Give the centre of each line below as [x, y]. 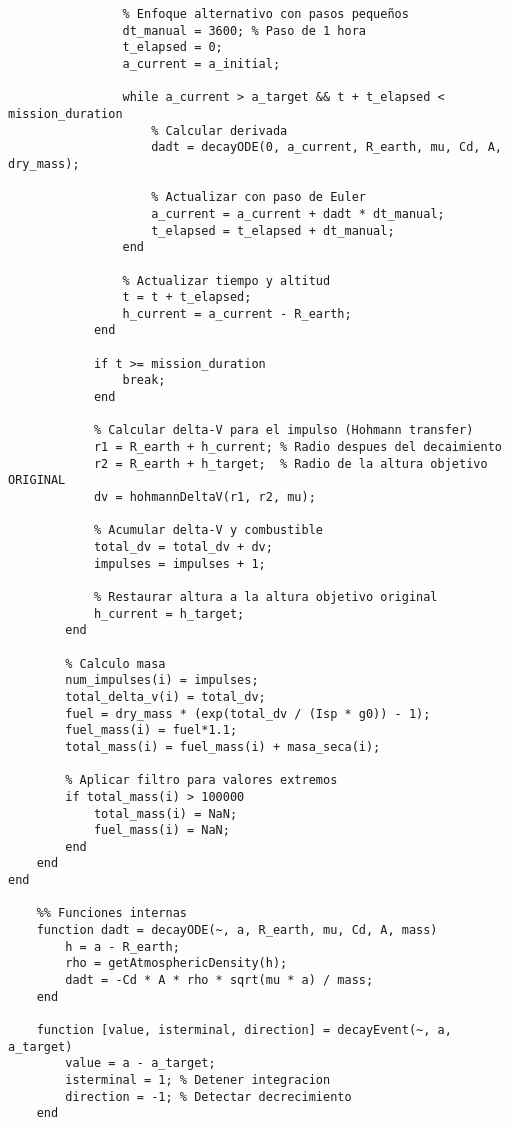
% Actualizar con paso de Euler [258, 197]
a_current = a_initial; [201, 63]
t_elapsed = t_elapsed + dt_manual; [273, 230]
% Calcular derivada [219, 130]
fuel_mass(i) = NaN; [161, 830]
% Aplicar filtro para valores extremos [201, 780]
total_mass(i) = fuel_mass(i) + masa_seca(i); [223, 746]
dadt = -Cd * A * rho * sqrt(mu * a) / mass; [219, 980]
